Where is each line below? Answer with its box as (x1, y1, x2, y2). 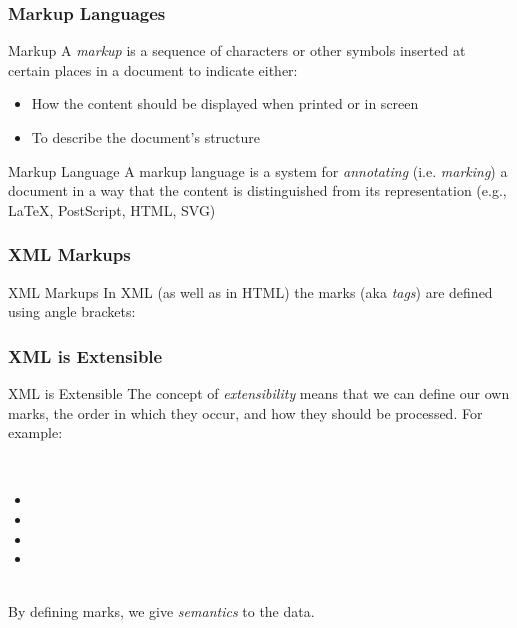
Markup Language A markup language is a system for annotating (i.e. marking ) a (8, 160, 508, 181)
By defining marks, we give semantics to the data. (8, 601, 315, 622)
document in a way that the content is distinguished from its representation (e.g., (8, 180, 507, 201)
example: (8, 422, 63, 443)
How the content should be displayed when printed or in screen (31, 93, 419, 114)
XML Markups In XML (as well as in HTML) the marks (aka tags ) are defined (8, 281, 493, 302)
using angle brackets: (8, 301, 136, 322)
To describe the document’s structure (31, 127, 261, 147)
